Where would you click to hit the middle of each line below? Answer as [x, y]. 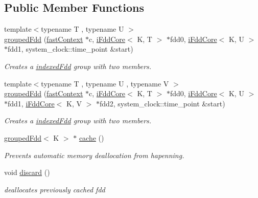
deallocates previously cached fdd [55, 189]
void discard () [27, 172]
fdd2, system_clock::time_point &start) [162, 103]
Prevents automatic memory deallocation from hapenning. [94, 155]
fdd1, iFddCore [31, 103]
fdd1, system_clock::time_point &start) [71, 49]
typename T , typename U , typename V [105, 83]
